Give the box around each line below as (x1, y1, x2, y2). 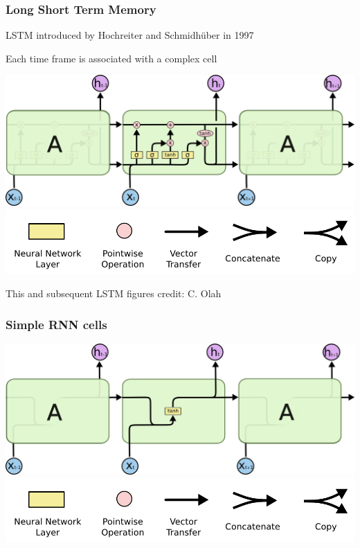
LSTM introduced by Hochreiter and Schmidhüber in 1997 (6, 28, 254, 42)
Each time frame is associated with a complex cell (6, 51, 217, 65)
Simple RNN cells (6, 316, 107, 333)
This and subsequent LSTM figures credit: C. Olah (6, 286, 222, 301)
